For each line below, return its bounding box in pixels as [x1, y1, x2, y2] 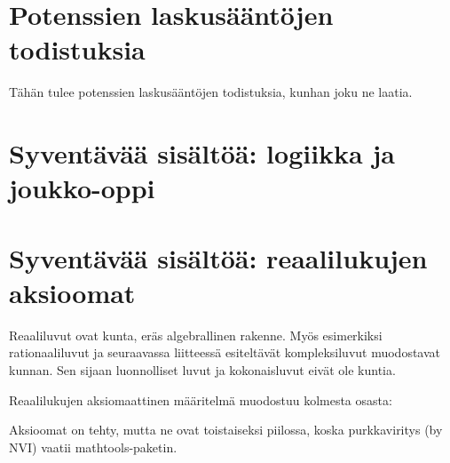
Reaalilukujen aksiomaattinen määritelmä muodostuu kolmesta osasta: [9, 390, 392, 409]
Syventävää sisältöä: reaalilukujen [9, 239, 428, 275]
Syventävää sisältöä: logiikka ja [9, 135, 395, 172]
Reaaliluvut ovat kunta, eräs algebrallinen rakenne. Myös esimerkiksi [9, 325, 383, 344]
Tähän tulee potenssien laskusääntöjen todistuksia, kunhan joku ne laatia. [9, 83, 413, 101]
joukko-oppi [9, 170, 155, 206]
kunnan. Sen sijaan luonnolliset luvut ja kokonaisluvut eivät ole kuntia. [9, 360, 396, 379]
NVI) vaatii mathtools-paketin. [9, 437, 178, 456]
